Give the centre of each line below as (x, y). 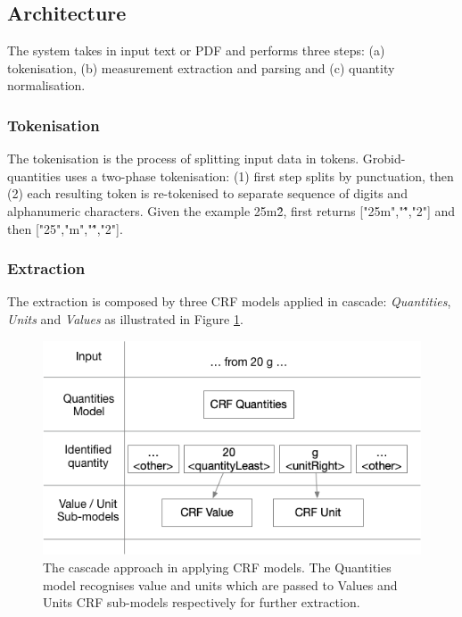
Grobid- (384, 158)
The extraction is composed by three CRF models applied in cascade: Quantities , (229, 301)
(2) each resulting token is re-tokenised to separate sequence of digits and (207, 193)
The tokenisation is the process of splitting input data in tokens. (183, 158)
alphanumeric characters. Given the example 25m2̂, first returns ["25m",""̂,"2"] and (231, 210)
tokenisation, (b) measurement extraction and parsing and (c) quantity (201, 67)
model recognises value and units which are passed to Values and (220, 584)
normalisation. (46, 85)
